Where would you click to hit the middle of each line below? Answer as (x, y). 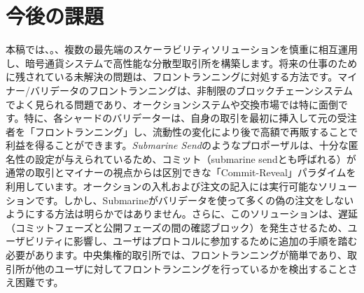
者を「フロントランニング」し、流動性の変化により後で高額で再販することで (182, 131)
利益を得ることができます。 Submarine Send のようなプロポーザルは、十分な (177, 145)
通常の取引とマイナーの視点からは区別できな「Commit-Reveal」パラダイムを (181, 172)
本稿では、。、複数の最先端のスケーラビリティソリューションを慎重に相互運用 (182, 49)
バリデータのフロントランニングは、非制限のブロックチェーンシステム (191, 90)
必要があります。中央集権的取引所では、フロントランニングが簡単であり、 (176, 255)
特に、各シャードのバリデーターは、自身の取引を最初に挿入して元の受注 (190, 118)
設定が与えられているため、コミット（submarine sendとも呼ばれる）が (195, 158)
